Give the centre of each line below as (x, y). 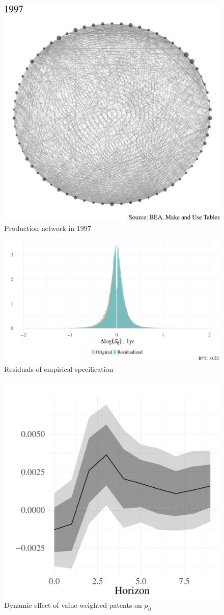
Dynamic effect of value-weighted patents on (73, 605)
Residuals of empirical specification (59, 369)
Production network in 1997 (48, 228)
